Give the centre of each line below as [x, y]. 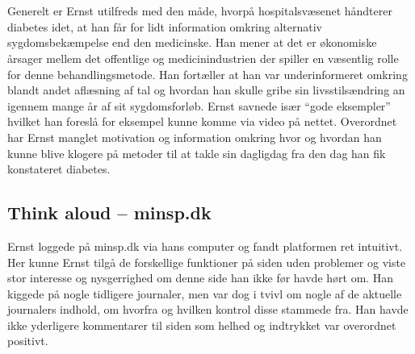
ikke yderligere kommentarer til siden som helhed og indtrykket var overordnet [202, 325]
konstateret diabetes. [59, 169]
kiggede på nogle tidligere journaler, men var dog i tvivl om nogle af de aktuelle [205, 293]
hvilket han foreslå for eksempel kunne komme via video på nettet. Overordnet [202, 121]
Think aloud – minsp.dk [109, 212]
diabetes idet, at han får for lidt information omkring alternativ [165, 26]
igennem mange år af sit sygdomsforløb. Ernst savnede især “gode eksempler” [199, 105]
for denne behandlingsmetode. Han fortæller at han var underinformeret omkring [207, 74]
